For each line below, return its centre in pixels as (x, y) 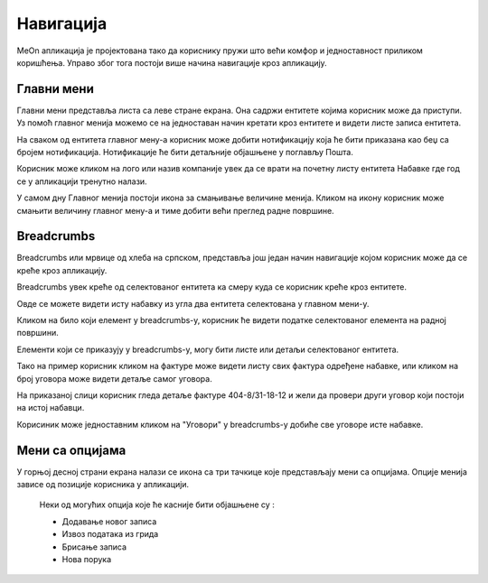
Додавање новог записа (109, 521)
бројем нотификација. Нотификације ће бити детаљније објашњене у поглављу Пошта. (185, 153)
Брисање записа (94, 547)
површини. (38, 333)
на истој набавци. (51, 408)
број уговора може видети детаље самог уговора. (114, 378)
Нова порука (87, 560)
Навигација (62, 23)
